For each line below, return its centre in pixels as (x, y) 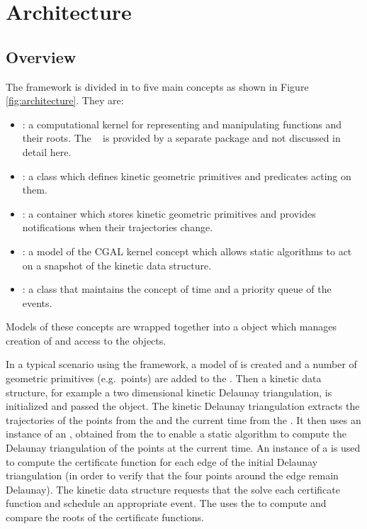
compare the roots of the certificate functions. (105, 517)
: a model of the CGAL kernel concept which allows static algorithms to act (187, 251)
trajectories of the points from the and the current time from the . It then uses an (183, 419)
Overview (41, 56)
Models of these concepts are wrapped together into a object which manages (171, 327)
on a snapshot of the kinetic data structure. (117, 265)
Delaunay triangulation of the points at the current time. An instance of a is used (183, 448)
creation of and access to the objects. (86, 340)
